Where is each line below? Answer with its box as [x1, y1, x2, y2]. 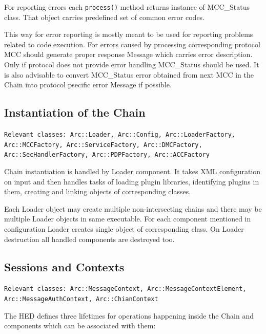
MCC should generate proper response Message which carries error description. [4, 49, 253, 60]
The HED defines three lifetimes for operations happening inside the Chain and [4, 310, 254, 321]
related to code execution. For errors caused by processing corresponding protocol [4, 39, 260, 49]
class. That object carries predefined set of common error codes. [4, 11, 205, 22]
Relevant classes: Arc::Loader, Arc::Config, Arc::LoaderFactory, [4, 131, 236, 139]
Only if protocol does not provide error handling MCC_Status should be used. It [4, 59, 259, 70]
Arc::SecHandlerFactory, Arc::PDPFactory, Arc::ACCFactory [4, 151, 210, 159]
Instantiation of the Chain [4, 104, 146, 120]
